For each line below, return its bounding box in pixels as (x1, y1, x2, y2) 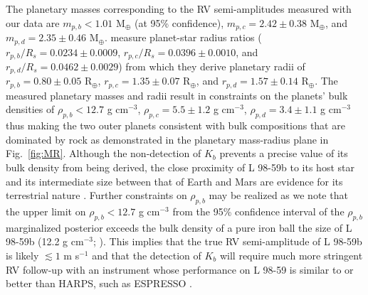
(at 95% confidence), (134, 15, 224, 30)
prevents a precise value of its (219, 146, 348, 161)
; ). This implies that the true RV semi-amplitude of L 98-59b (93, 234, 362, 249)
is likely (6, 248, 39, 262)
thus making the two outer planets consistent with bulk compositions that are (6, 118, 345, 133)
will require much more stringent (219, 248, 363, 262)
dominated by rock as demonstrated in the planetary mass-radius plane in (6, 132, 329, 146)
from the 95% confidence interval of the (172, 204, 345, 219)
